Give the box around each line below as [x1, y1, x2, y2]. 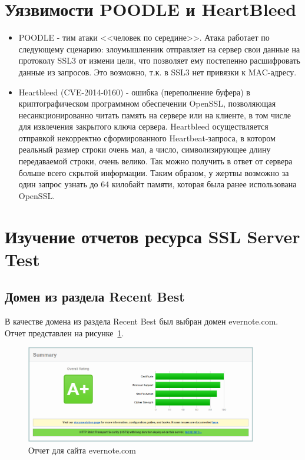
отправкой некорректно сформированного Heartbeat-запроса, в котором [18, 131, 276, 144]
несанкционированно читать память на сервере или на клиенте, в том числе [18, 108, 291, 121]
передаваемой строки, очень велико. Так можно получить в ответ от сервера [18, 155, 293, 167]
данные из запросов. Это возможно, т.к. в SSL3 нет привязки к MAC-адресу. [18, 65, 297, 78]
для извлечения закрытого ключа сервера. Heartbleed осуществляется [18, 120, 268, 133]
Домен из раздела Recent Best [5, 287, 185, 306]
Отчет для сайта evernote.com [28, 444, 136, 456]
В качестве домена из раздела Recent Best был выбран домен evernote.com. [5, 315, 279, 327]
